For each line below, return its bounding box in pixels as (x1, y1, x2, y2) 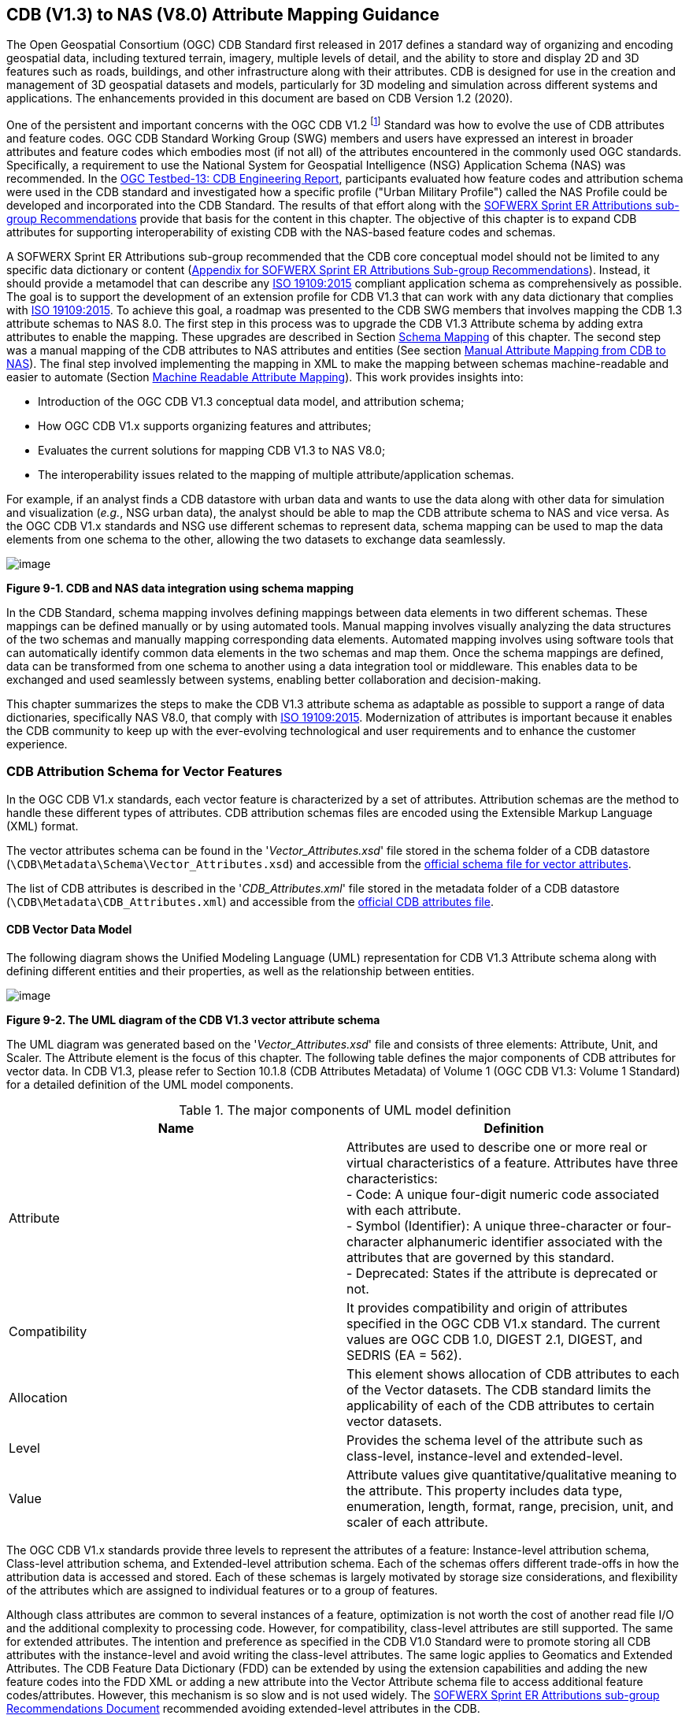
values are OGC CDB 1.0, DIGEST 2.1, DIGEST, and (346, 1331, 643, 1348)
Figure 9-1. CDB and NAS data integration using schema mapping (6, 581, 354, 596)
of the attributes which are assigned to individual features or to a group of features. (6, 1583, 438, 1598)
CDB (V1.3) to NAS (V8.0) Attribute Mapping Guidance (6, 5, 439, 24)
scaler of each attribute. (346, 1514, 488, 1531)
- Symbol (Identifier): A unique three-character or (346, 1218, 639, 1234)
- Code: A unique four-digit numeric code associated (346, 1186, 660, 1203)
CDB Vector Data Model (6, 923, 132, 937)
